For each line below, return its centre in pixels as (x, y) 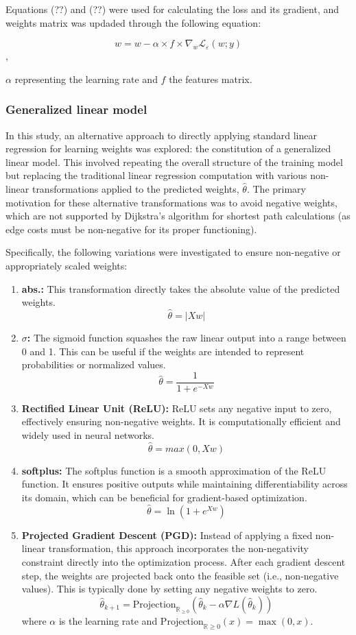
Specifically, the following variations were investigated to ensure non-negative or (173, 252)
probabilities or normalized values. (94, 364)
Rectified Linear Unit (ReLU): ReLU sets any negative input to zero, (177, 408)
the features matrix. (211, 79)
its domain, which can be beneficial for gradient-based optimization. (164, 497)
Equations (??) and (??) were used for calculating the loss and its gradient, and (173, 9)
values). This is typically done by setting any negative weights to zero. (169, 589)
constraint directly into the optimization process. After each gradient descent (183, 561)
